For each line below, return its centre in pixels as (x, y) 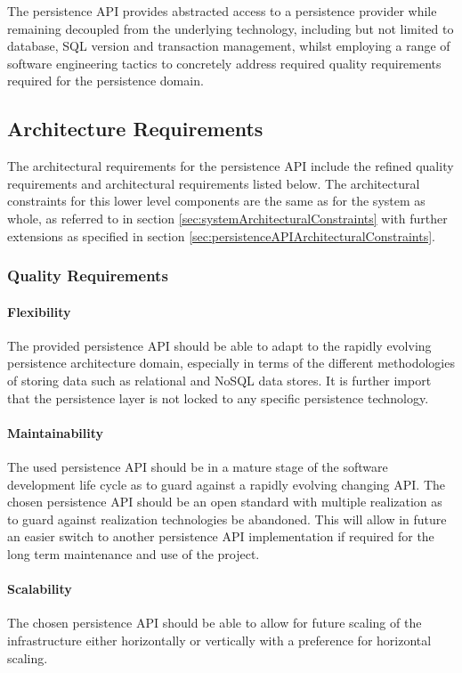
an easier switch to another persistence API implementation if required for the (221, 536)
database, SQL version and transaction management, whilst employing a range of (229, 46)
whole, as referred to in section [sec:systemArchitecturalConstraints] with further (227, 218)
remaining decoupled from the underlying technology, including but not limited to (231, 28)
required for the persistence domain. (105, 81)
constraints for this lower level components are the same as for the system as (216, 201)
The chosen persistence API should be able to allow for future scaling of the (215, 623)
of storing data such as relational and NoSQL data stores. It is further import (219, 380)
